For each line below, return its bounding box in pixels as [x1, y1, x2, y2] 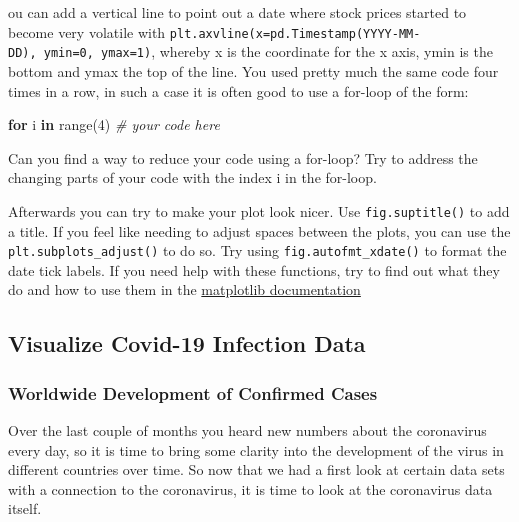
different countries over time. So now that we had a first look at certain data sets [8, 459, 505, 480]
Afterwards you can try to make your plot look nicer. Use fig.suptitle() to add [8, 200, 510, 221]
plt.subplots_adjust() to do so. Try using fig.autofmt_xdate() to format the [8, 240, 507, 261]
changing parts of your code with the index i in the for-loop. [8, 167, 377, 188]
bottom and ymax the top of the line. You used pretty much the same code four [8, 60, 499, 81]
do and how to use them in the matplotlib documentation [8, 279, 361, 300]
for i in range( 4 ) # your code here [8, 114, 220, 135]
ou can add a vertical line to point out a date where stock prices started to [8, 2, 467, 22]
